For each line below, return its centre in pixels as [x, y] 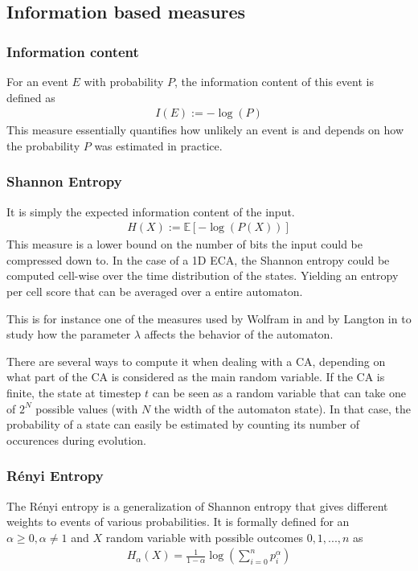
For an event [37, 81]
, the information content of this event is [274, 81]
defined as [31, 97]
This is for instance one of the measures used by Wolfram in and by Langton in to [209, 318]
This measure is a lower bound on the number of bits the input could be [184, 244]
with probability [124, 81]
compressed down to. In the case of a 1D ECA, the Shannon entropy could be [198, 259]
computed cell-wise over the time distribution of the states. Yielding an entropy [203, 275]
